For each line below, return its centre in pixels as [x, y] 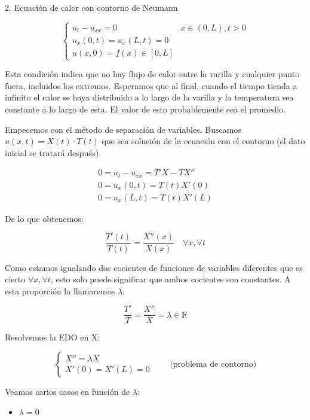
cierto [15, 279]
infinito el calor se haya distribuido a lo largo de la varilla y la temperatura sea [149, 97]
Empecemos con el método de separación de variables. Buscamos [123, 129]
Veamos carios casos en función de [67, 391]
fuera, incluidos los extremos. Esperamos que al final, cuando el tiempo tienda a [151, 85]
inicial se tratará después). [53, 152]
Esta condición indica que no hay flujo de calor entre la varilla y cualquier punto [152, 74]
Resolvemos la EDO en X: [53, 337]
